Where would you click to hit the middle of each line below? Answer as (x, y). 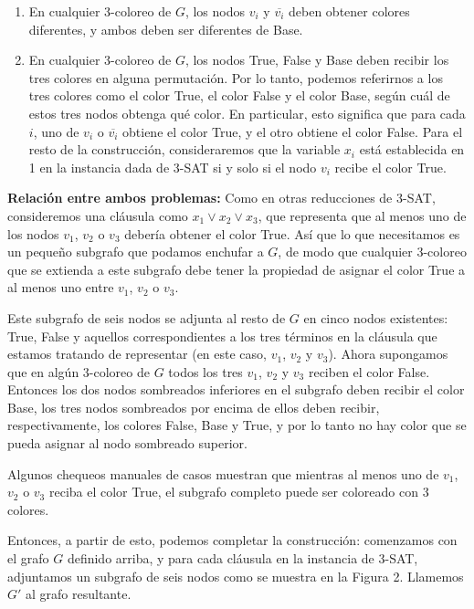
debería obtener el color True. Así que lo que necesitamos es (292, 233)
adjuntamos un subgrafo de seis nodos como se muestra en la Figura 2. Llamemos (236, 576)
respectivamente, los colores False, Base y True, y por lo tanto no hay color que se (237, 425)
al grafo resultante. (79, 594)
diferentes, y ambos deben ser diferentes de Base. (166, 29)
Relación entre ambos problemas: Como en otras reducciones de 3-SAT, (221, 198)
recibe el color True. (390, 167)
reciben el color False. (369, 371)
